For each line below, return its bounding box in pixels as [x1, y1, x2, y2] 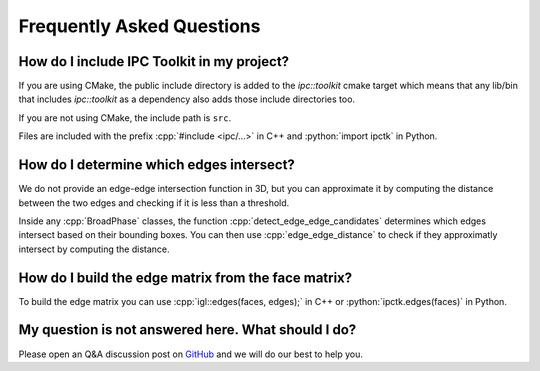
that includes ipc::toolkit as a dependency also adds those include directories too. [18, 93, 355, 105]
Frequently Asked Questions [18, 15, 261, 37]
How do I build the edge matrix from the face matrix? [18, 269, 353, 286]
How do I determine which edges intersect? [18, 156, 295, 174]
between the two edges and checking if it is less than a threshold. [18, 196, 290, 209]
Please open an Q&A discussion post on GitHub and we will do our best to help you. [18, 348, 364, 360]
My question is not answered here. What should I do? [18, 321, 357, 339]
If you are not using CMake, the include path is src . [18, 111, 232, 124]
